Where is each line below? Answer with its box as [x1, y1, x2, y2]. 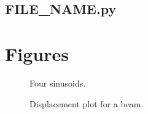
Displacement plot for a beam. [29, 97, 144, 110]
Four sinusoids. [29, 76, 86, 89]
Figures [5, 41, 69, 66]
